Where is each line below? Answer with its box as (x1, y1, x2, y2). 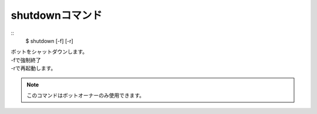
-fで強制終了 (11, 56, 41, 63)
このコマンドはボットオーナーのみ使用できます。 (26, 92, 145, 99)
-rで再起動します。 (11, 65, 56, 72)
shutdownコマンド (11, 9, 103, 22)
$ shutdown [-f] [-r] (25, 37, 73, 44)
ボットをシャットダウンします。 (11, 48, 88, 55)
